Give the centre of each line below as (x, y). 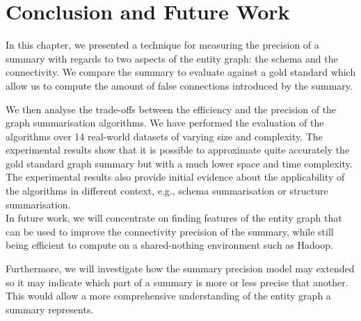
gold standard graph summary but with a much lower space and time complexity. (179, 163)
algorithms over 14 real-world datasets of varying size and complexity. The (164, 136)
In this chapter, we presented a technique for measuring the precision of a (162, 45)
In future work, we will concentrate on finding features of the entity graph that (174, 218)
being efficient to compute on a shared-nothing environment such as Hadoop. (169, 245)
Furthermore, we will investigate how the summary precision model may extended (180, 269)
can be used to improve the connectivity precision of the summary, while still (170, 231)
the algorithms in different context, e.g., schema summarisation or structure (167, 191)
